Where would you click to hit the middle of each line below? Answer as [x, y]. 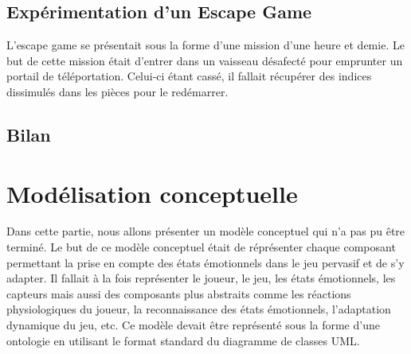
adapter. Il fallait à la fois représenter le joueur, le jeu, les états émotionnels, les [201, 278]
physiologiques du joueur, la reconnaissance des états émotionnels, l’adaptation [199, 309]
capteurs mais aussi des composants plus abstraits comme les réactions [179, 293]
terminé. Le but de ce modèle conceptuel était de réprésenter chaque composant [201, 247]
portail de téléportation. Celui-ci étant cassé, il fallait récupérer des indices [189, 76]
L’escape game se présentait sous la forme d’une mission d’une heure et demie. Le [205, 45]
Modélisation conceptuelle [152, 193]
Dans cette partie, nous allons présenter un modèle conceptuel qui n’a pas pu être [206, 231]
